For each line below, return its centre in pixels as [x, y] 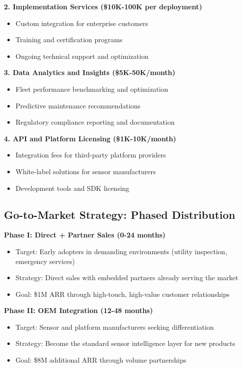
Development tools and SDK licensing [72, 188]
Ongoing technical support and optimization [82, 56]
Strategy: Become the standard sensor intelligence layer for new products [125, 343]
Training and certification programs [69, 39]
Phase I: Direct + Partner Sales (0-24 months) [85, 235]
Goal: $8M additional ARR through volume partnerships [101, 360]
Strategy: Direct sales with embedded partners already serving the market [127, 277]
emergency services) [45, 261]
